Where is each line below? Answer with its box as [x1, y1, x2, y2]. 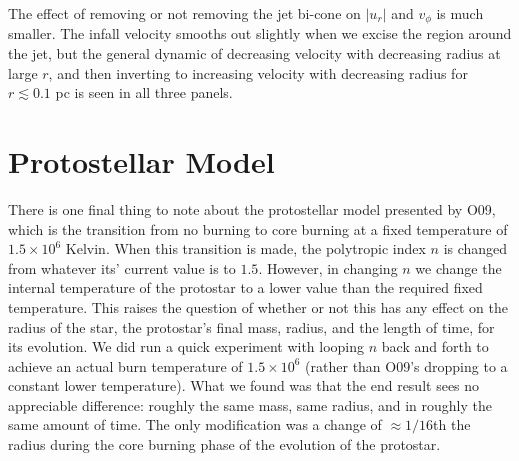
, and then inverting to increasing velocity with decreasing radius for [48, 62, 468, 83]
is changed [443, 238, 508, 259]
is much [436, 3, 484, 23]
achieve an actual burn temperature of [8, 355, 243, 376]
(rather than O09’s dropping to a [305, 355, 508, 376]
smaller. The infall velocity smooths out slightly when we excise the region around [8, 23, 512, 44]
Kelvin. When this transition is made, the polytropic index [65, 238, 426, 259]
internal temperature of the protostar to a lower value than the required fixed [8, 277, 483, 298]
